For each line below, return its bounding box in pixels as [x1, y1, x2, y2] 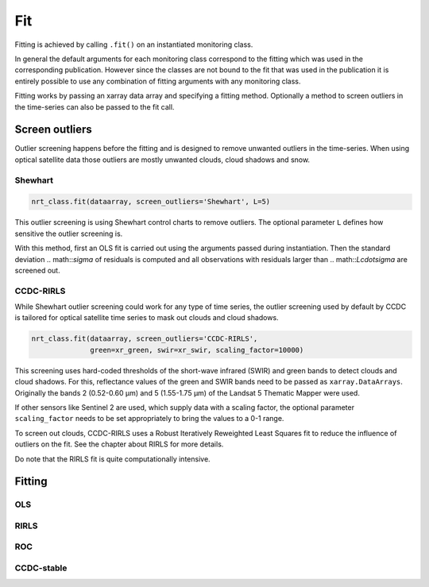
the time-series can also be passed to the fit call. [14, 102, 175, 111]
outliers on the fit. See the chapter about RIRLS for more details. [14, 439, 224, 449]
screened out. [14, 265, 60, 275]
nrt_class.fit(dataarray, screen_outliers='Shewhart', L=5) [31, 197, 271, 207]
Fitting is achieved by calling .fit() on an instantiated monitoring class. [14, 40, 253, 49]
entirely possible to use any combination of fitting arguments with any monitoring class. [14, 76, 301, 86]
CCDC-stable [14, 562, 68, 573]
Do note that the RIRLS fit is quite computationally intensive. [14, 454, 211, 464]
